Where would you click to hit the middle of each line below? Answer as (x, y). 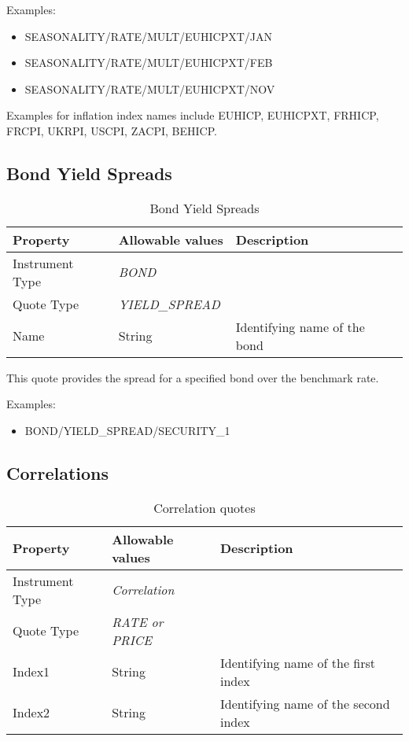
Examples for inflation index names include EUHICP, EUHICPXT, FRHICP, (193, 115)
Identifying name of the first (298, 662)
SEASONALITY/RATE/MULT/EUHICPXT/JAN (149, 36)
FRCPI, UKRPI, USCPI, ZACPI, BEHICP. (112, 130)
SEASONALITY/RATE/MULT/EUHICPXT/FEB (149, 63)
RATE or (138, 621)
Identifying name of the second (305, 703)
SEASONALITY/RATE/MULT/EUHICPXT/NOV (150, 88)
